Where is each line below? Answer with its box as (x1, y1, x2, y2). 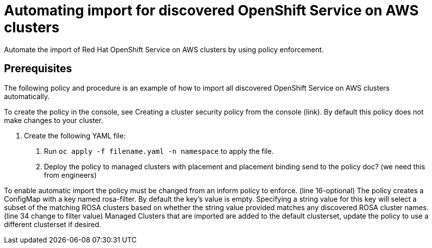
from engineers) (44, 170, 97, 179)
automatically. (4, 92, 50, 101)
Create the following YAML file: (24, 131, 126, 140)
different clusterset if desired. (4, 220, 101, 229)
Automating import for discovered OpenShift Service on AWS (4, 2, 419, 19)
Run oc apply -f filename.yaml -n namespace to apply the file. (44, 146, 274, 155)
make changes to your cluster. (4, 116, 103, 124)
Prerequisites (4, 62, 72, 75)
